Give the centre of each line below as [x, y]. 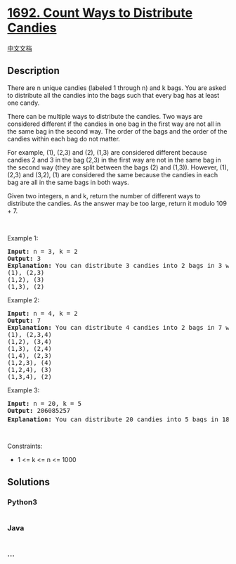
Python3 [22, 502]
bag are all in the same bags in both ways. [68, 182]
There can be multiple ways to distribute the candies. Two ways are [105, 116]
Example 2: [24, 300]
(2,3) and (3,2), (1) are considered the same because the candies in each [113, 174]
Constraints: [25, 446]
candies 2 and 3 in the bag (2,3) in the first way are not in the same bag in [114, 160]
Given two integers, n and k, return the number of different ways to [104, 196]
